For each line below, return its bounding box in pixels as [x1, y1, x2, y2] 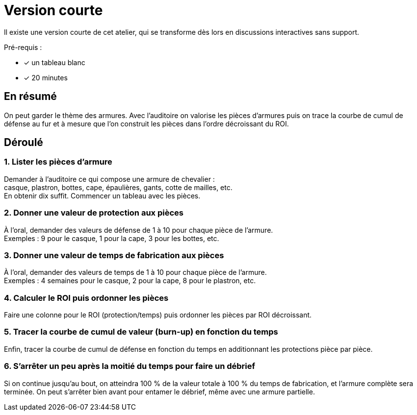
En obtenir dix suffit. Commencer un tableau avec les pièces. [4, 191, 201, 200]
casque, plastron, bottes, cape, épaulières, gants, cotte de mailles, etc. [4, 183, 233, 192]
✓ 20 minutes [24, 73, 68, 82]
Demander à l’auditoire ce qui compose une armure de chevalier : [4, 174, 215, 183]
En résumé [4, 90, 57, 103]
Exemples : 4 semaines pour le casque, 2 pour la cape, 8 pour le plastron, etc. [4, 276, 256, 285]
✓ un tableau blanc [24, 58, 85, 67]
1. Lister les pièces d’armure [4, 157, 112, 167]
